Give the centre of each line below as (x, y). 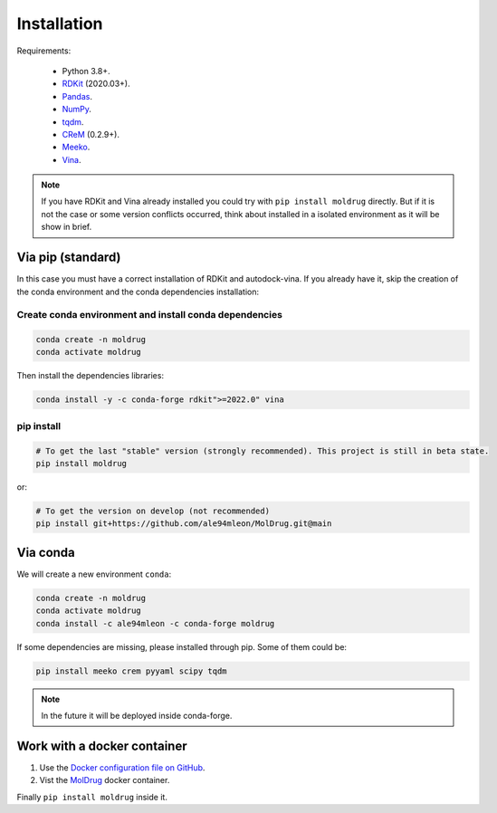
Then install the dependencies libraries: (91, 376)
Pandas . (77, 96)
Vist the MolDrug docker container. (105, 780)
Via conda (46, 552)
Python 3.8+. (86, 71)
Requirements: (44, 51)
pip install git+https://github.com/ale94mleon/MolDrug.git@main (184, 524)
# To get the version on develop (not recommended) (153, 511)
